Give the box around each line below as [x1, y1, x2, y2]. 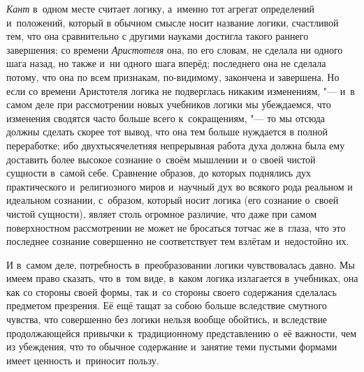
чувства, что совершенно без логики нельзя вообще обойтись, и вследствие [6, 312, 328, 327]
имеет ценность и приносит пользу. [6, 352, 159, 367]
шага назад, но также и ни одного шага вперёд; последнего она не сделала [6, 56, 326, 70]
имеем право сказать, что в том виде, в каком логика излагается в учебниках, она [6, 271, 358, 285]
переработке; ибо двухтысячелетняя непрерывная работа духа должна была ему [6, 137, 345, 152]
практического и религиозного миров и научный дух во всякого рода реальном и [6, 179, 353, 193]
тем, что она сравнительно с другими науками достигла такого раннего [6, 29, 309, 43]
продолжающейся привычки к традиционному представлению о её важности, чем [6, 325, 357, 340]
